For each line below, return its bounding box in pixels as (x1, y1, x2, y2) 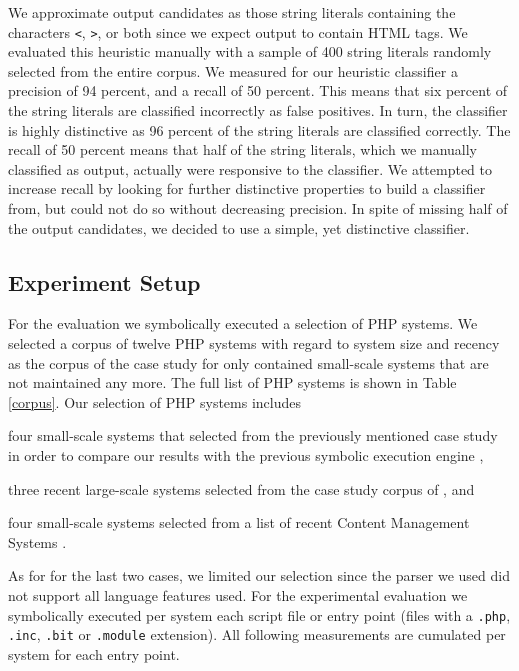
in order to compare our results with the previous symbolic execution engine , (8, 444, 484, 465)
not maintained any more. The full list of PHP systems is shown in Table (8, 372, 457, 393)
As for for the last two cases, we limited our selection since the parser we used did (8, 565, 510, 586)
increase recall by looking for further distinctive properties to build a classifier (8, 178, 486, 199)
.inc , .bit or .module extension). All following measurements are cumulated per (8, 624, 506, 645)
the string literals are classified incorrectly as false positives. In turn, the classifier (8, 100, 508, 121)
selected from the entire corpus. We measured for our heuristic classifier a (8, 60, 458, 81)
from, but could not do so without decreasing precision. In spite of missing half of (8, 198, 508, 218)
